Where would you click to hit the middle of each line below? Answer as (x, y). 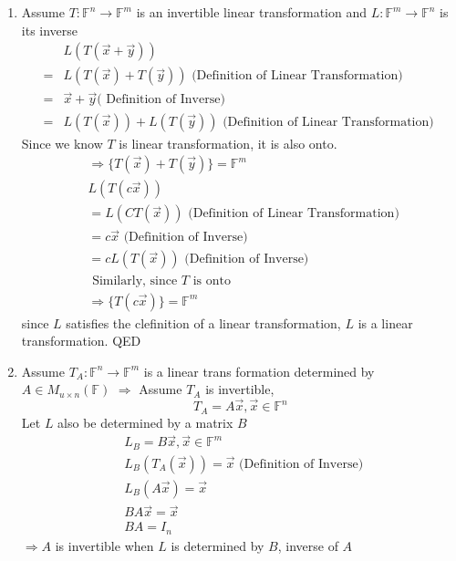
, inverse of (308, 545)
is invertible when (104, 545)
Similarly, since (135, 280)
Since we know (62, 143)
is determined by (218, 545)
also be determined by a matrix (145, 422)
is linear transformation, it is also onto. (228, 143)
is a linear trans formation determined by (259, 371)
